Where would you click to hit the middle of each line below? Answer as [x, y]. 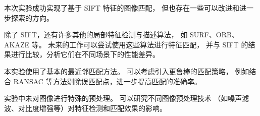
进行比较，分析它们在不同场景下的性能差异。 [85, 54]
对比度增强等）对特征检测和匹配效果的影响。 [92, 108]
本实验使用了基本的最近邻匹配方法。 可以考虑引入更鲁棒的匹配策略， [118, 71]
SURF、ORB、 [214, 35]
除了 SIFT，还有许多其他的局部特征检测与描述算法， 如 [96, 35]
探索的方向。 [32, 17]
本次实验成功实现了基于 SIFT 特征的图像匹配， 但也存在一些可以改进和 [122, 8]
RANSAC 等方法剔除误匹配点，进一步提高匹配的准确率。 [107, 81]
